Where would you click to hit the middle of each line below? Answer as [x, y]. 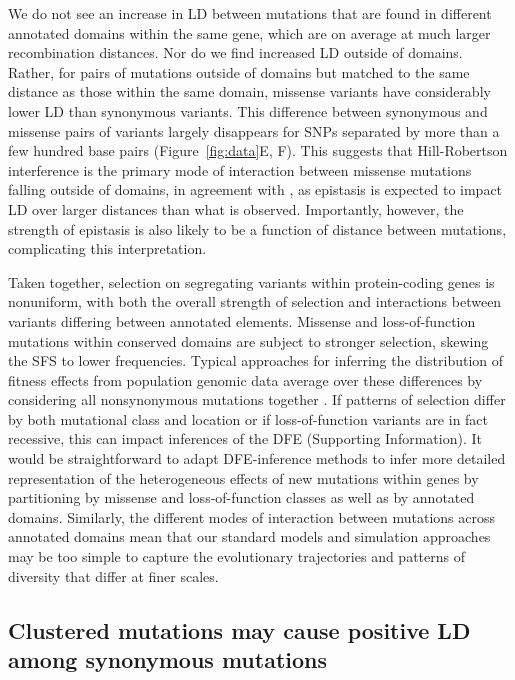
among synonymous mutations [168, 659]
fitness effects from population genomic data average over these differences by [245, 379]
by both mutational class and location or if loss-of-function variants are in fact [248, 418]
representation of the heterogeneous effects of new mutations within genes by [243, 477]
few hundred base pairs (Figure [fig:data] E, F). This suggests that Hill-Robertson [258, 150]
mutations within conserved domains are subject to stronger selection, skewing [248, 340]
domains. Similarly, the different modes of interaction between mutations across [252, 516]
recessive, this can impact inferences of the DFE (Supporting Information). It [245, 438]
